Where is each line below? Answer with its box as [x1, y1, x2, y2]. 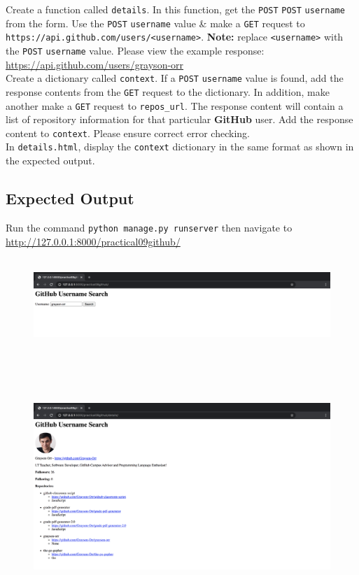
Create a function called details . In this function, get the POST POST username [6, 2, 345, 16]
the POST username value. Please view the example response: [6, 43, 265, 57]
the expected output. [6, 153, 95, 168]
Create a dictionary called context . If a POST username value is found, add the [6, 71, 344, 85]
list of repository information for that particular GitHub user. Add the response [6, 112, 353, 127]
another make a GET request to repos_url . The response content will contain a [6, 98, 344, 113]
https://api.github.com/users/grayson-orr [6, 57, 184, 71]
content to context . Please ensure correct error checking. [6, 125, 250, 140]
